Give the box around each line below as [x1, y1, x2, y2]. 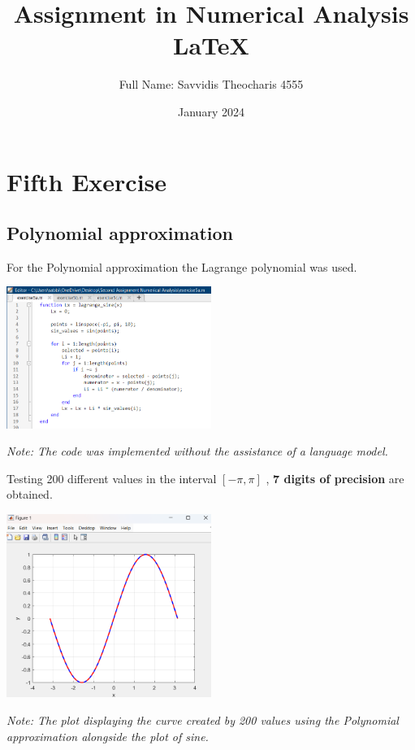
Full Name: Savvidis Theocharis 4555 [119, 76, 304, 93]
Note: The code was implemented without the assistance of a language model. [6, 443, 388, 460]
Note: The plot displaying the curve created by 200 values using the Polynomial [6, 712, 399, 729]
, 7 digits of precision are [266, 469, 404, 486]
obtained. [6, 486, 53, 503]
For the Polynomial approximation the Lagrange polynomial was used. [6, 258, 357, 275]
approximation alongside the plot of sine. [6, 727, 209, 744]
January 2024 [178, 102, 244, 120]
